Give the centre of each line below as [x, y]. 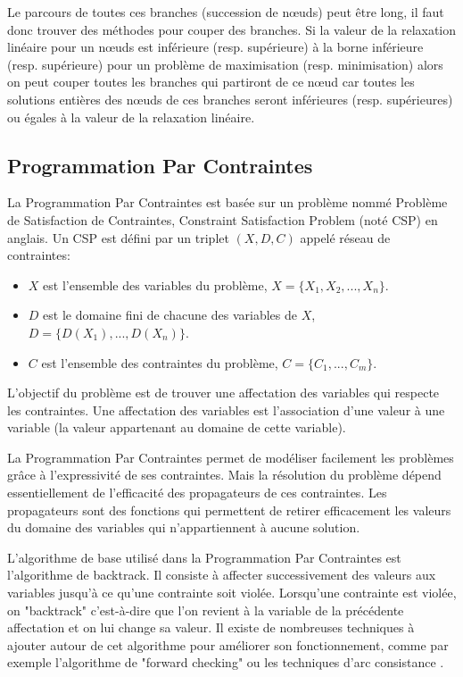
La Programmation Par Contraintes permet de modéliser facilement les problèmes [231, 457]
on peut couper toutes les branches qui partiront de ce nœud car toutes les [211, 82]
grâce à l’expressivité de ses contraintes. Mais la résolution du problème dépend [224, 475]
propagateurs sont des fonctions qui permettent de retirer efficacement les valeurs [229, 510]
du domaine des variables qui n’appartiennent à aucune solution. [184, 527]
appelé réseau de [345, 237]
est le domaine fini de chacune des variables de [170, 315]
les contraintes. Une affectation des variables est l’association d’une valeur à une [226, 410]
